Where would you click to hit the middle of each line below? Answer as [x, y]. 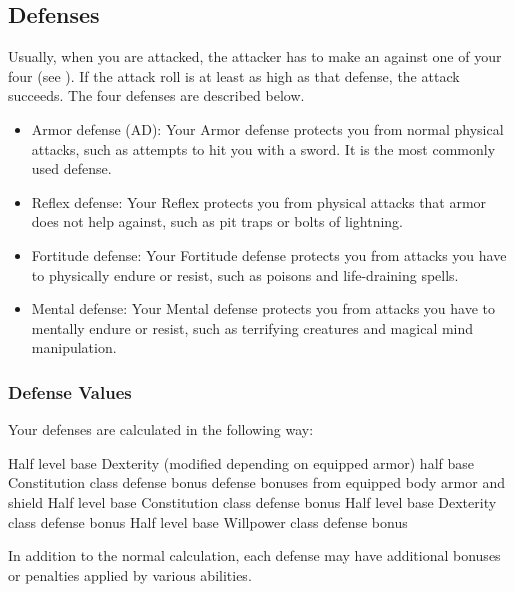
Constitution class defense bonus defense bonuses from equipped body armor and [256, 482]
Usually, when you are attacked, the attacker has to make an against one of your [255, 56]
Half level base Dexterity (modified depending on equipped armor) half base [241, 462]
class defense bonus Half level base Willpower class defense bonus [208, 521]
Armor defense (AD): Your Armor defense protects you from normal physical [267, 128]
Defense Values [70, 391]
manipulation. [74, 347]
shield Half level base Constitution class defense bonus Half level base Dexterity [252, 501]
